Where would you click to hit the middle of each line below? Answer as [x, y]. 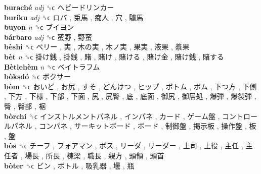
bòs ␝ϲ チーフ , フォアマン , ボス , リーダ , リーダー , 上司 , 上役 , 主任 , [124, 146]
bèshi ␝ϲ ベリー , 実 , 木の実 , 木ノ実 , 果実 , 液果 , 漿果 [97, 47]
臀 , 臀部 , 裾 [25, 106]
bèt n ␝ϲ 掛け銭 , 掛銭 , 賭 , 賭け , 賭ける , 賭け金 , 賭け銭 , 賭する [114, 56]
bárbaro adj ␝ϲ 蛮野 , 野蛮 [48, 37]
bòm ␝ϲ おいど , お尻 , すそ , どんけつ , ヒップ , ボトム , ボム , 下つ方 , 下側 [130, 86]
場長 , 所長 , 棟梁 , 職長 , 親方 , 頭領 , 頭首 [95, 155]
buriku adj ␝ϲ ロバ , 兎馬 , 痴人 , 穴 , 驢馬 [74, 17]
